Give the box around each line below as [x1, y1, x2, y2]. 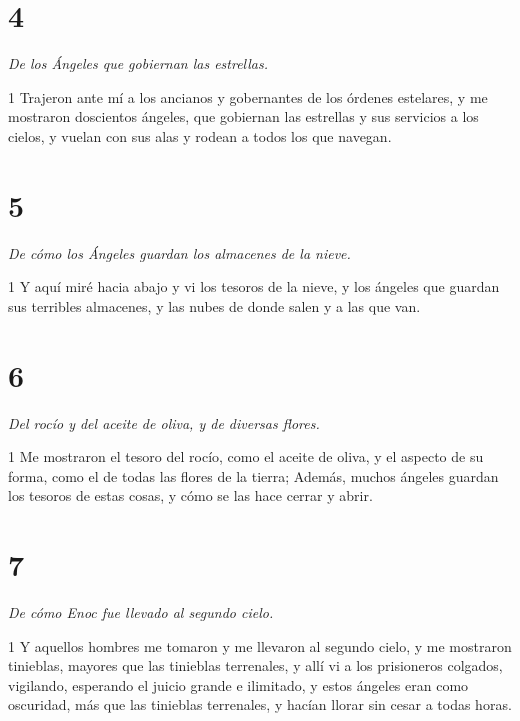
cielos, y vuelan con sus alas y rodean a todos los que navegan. [8, 125, 392, 146]
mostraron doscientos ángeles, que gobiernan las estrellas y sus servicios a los [8, 106, 479, 127]
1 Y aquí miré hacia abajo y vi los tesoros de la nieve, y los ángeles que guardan [8, 276, 500, 297]
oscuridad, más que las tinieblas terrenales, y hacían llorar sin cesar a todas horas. [8, 694, 512, 715]
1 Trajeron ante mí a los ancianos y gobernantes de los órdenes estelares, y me [8, 86, 488, 107]
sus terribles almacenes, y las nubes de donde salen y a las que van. [8, 295, 421, 316]
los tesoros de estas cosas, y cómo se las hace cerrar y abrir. [8, 485, 373, 506]
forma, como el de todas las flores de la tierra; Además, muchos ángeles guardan [8, 465, 499, 486]
